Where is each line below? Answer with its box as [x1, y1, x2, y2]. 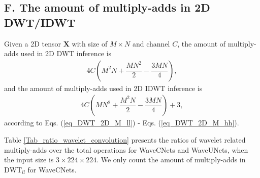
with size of [72, 38, 108, 49]
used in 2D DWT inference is [20, 48, 112, 59]
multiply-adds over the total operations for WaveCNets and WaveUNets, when [4, 144, 248, 155]
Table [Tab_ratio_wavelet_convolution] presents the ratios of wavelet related [4, 135, 246, 145]
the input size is [4, 154, 54, 165]
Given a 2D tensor [4, 38, 61, 49]
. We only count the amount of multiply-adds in [96, 154, 246, 165]
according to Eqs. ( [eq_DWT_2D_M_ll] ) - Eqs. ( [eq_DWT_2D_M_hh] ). [4, 117, 239, 128]
